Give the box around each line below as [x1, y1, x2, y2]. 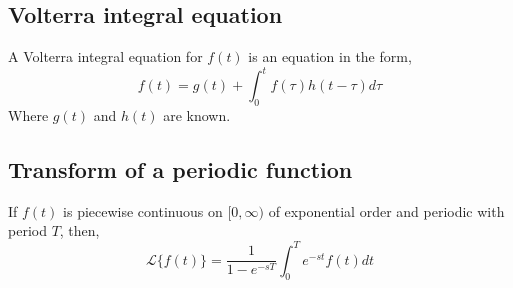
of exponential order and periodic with [268, 200, 505, 221]
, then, [59, 220, 100, 241]
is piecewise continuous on [63, 200, 223, 221]
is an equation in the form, [248, 46, 412, 67]
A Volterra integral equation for [8, 46, 203, 67]
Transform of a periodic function [8, 154, 353, 185]
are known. [163, 105, 231, 126]
